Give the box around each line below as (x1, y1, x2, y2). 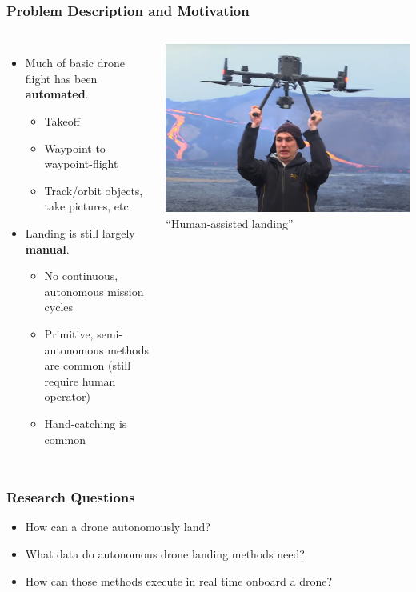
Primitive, (44, 325, 94, 342)
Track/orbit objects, (44, 182, 143, 198)
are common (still (44, 357, 131, 374)
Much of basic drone (25, 54, 125, 71)
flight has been (25, 70, 98, 86)
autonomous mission (44, 282, 144, 299)
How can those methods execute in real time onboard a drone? (25, 572, 333, 589)
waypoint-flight (44, 155, 118, 172)
